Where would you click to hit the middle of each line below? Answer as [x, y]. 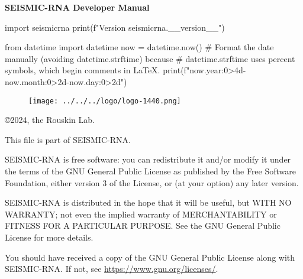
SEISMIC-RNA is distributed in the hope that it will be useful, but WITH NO [148, 202]
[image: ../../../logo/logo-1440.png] [105, 101]
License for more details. [49, 237]
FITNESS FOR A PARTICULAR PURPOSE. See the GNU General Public [143, 226]
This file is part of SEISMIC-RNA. [68, 139]
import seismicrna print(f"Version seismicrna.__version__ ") [115, 27]
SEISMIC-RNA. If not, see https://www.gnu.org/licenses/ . [112, 269]
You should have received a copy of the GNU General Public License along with [150, 257]
